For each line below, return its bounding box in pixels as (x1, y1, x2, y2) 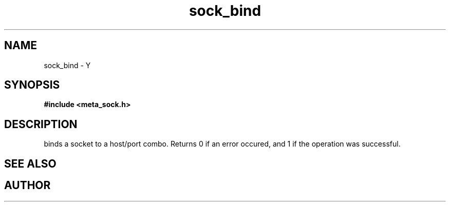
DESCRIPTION (4, 117, 78, 131)
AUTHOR (4, 179, 51, 192)
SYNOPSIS (4, 78, 60, 92)
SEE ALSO (4, 157, 57, 170)
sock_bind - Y (44, 60, 91, 70)
